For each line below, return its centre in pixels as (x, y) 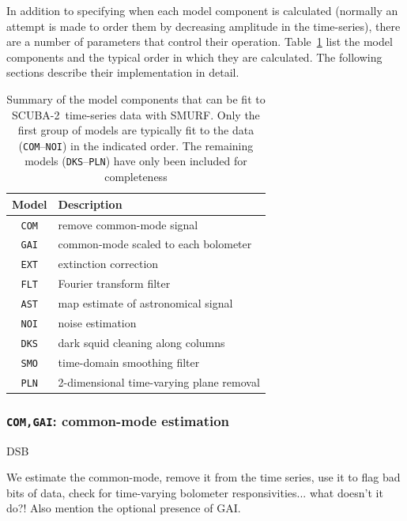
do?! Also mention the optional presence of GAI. (124, 508)
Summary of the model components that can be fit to (136, 98)
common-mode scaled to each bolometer (155, 244)
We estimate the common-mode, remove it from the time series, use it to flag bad (203, 477)
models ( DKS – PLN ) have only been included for (136, 161)
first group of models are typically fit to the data (136, 130)
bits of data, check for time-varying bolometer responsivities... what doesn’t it (195, 492)
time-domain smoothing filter (129, 362)
